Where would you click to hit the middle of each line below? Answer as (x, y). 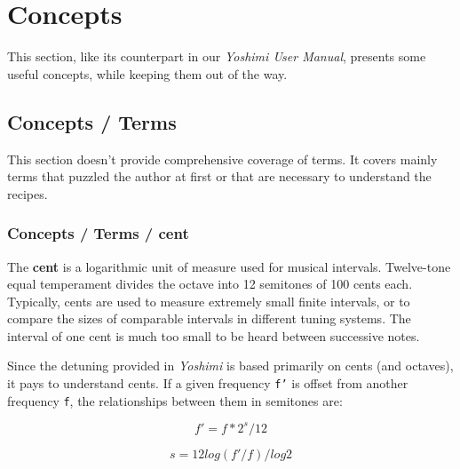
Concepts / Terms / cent (98, 233)
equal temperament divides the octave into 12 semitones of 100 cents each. (210, 284)
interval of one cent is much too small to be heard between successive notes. (214, 335)
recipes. (28, 193)
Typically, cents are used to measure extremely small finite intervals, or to (209, 301)
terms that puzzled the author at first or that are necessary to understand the (219, 176)
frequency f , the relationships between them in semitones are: (175, 400)
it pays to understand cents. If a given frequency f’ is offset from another (208, 383)
